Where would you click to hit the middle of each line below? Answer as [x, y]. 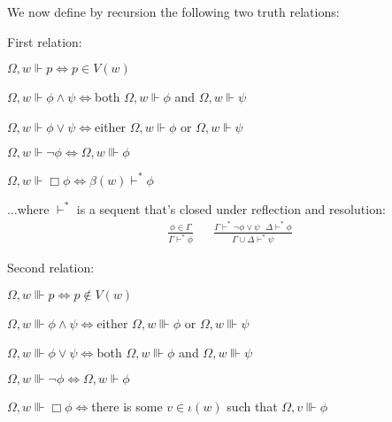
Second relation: [51, 268]
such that [252, 407]
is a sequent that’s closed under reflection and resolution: [231, 208]
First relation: [45, 41]
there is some [127, 407]
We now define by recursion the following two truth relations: [173, 12]
